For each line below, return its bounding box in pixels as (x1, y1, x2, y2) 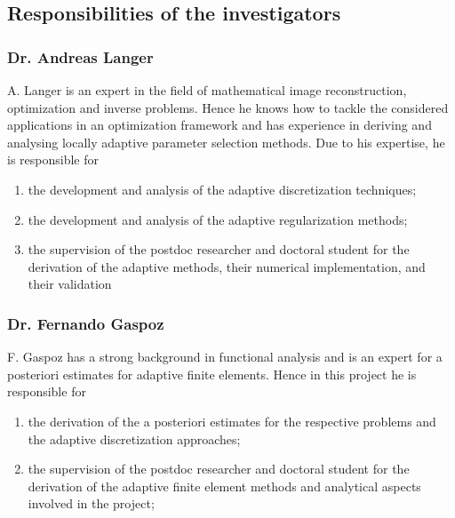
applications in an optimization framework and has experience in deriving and (7, 116, 432, 134)
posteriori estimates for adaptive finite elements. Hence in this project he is (7, 364, 417, 383)
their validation (28, 275, 112, 293)
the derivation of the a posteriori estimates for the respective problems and (28, 411, 436, 430)
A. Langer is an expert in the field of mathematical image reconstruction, (7, 81, 407, 99)
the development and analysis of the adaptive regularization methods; (28, 210, 408, 228)
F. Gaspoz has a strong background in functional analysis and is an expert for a (7, 347, 443, 366)
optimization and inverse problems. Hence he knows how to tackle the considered (7, 98, 449, 116)
